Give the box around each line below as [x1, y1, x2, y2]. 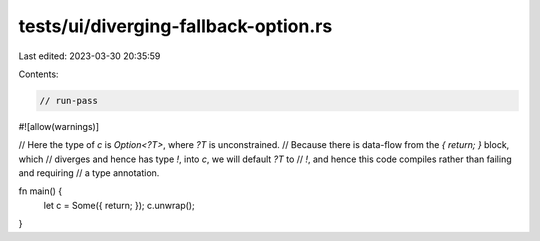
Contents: [18, 68, 59, 80]
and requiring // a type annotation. [18, 167, 160, 179]
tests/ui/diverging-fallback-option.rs [18, 15, 333, 37]
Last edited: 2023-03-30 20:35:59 [18, 50, 161, 62]
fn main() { [18, 185, 63, 197]
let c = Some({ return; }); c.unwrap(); [43, 199, 195, 211]
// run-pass [39, 95, 99, 106]
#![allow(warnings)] [18, 120, 100, 132]
